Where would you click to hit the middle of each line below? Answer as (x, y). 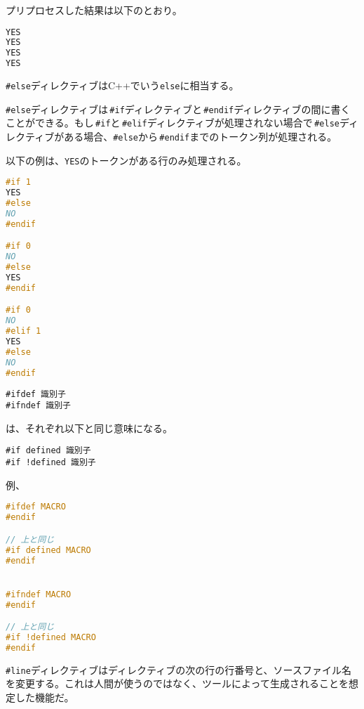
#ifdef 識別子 (36, 394)
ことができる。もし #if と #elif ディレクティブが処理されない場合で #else (173, 123)
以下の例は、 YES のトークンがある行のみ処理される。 (126, 160)
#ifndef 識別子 (38, 406)
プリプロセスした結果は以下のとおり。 (94, 10)
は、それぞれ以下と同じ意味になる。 (89, 428)
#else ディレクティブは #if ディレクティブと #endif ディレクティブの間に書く (178, 109)
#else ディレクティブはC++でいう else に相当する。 (122, 85)
